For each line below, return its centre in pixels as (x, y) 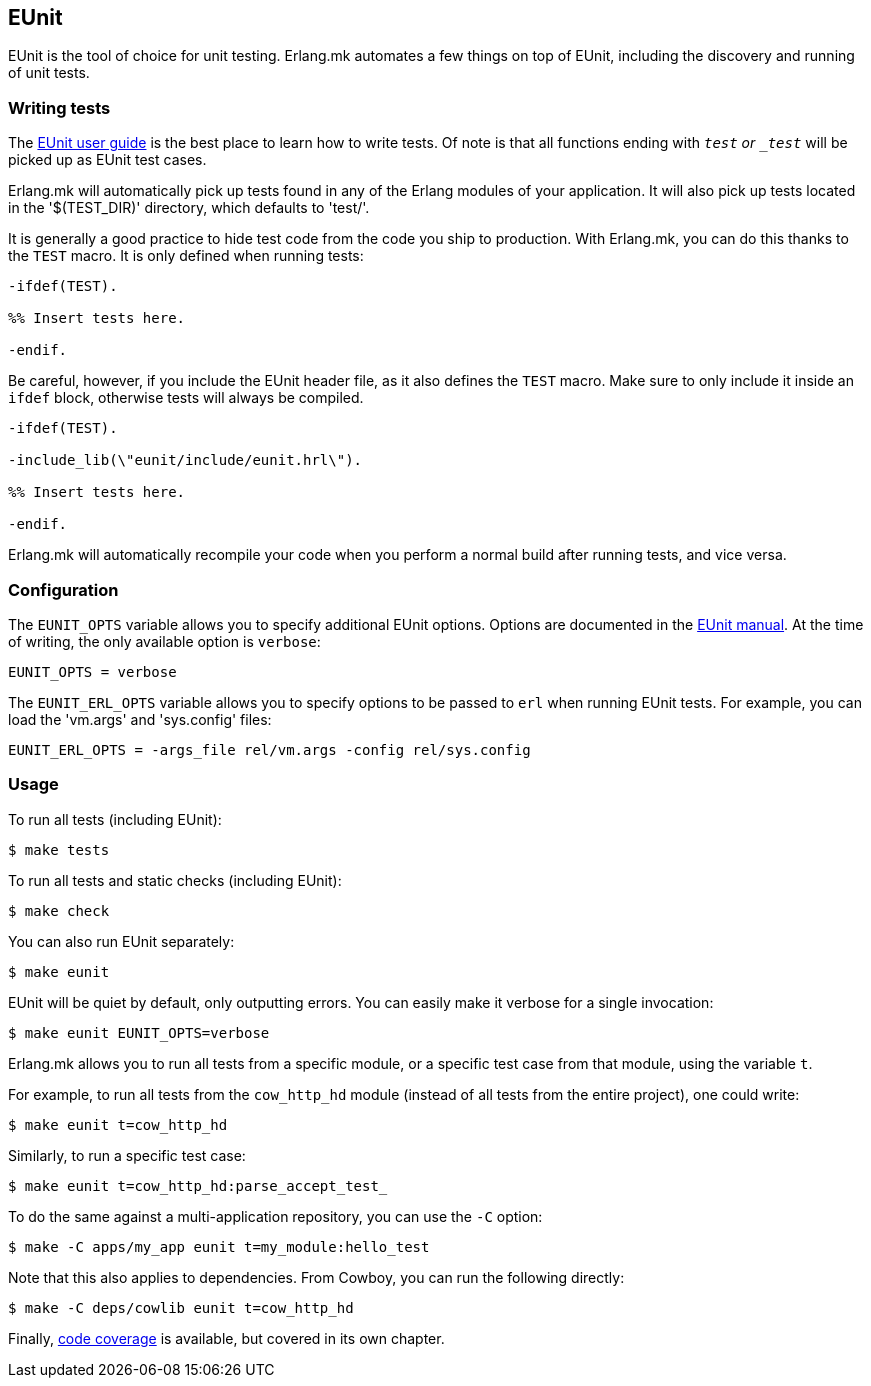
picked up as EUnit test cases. (107, 160)
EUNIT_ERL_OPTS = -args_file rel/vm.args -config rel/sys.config (269, 749)
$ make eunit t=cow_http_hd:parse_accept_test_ (198, 1185)
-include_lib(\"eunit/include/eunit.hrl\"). (185, 460)
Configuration (63, 589)
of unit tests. (49, 73)
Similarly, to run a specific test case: (127, 1155)
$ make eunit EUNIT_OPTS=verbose (139, 1032)
